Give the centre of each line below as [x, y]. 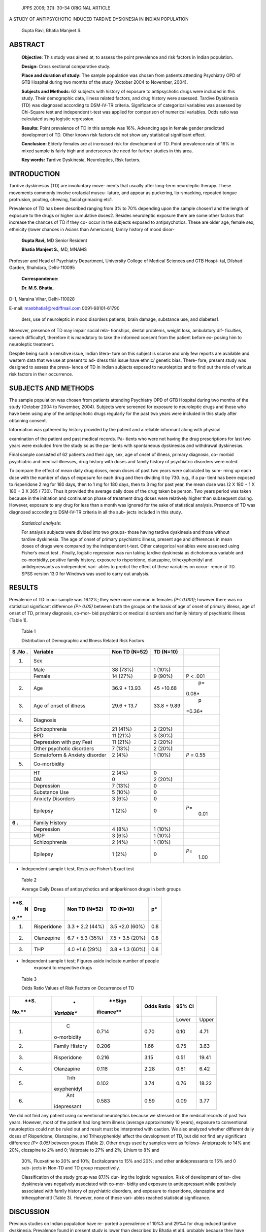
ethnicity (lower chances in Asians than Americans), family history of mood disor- [92, 229]
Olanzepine [47, 938]
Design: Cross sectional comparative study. [66, 66]
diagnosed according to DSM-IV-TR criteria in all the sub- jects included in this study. [96, 512]
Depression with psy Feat [63, 742]
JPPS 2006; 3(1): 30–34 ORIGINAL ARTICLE [66, 8]
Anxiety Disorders [54, 798]
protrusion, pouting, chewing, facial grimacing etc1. [61, 199]
